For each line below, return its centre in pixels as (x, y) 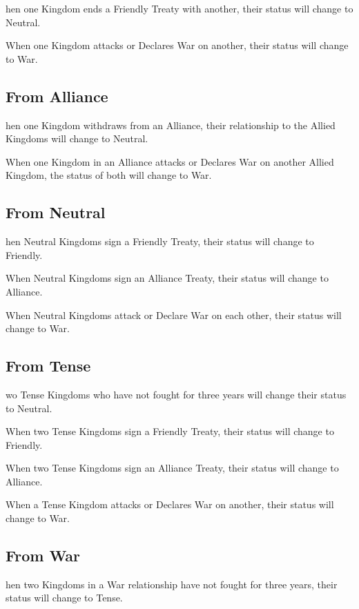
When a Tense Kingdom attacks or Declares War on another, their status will (170, 504)
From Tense (48, 366)
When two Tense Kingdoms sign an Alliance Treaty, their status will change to (172, 468)
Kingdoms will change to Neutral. (77, 138)
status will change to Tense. (64, 598)
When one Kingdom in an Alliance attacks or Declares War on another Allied (170, 161)
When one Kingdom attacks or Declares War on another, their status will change (177, 45)
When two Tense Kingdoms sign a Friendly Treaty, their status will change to (170, 431)
